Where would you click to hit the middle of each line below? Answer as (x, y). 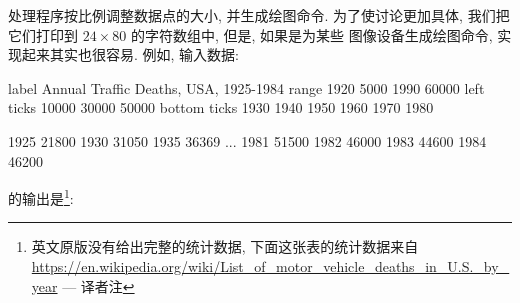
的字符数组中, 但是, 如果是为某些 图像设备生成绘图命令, (311, 34)
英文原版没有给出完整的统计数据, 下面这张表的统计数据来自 (225, 246)
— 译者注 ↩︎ (98, 285)
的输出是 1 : (41, 196)
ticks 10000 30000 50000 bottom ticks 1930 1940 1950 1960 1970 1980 (221, 107)
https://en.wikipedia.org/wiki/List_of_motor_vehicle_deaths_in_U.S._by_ (270, 266)
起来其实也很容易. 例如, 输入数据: (130, 54)
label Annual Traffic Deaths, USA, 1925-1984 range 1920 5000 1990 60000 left (246, 87)
